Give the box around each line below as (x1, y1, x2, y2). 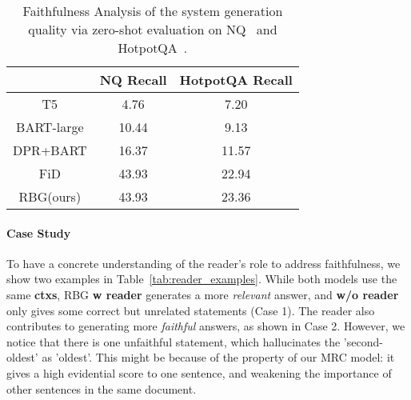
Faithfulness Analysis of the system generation (22, 2, 283, 20)
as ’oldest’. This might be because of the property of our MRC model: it (42, 349, 395, 366)
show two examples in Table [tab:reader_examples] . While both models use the (6, 270, 397, 287)
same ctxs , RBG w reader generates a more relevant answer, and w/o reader (6, 286, 399, 302)
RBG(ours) (18, 187, 82, 206)
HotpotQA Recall (179, 70, 293, 89)
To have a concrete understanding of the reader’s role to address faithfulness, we (6, 254, 401, 271)
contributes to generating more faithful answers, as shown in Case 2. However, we (6, 318, 405, 334)
